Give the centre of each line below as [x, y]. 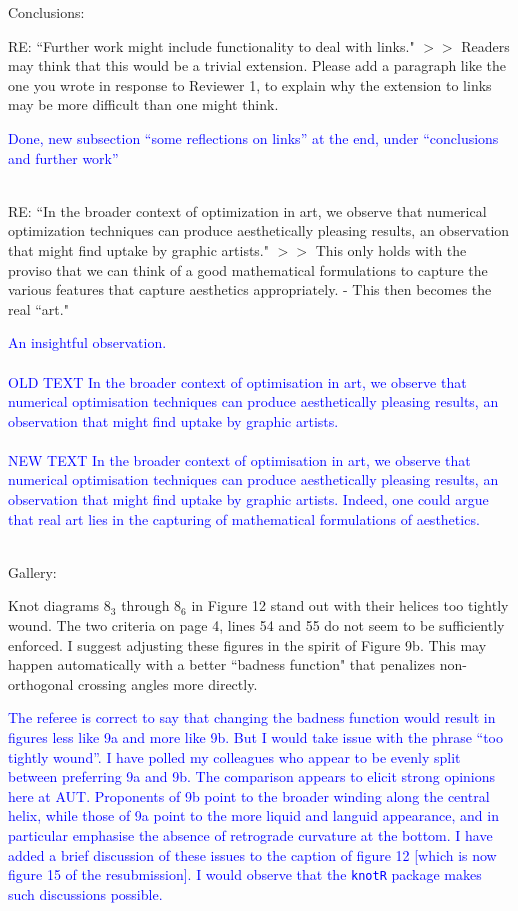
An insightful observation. [87, 342]
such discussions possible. [85, 893]
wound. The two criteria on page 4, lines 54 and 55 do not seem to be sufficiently [256, 625]
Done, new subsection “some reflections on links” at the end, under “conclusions [253, 137]
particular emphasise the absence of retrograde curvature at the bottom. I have [250, 834]
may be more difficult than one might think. [143, 104]
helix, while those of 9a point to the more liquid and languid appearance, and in [253, 815]
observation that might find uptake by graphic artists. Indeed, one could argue [248, 499]
